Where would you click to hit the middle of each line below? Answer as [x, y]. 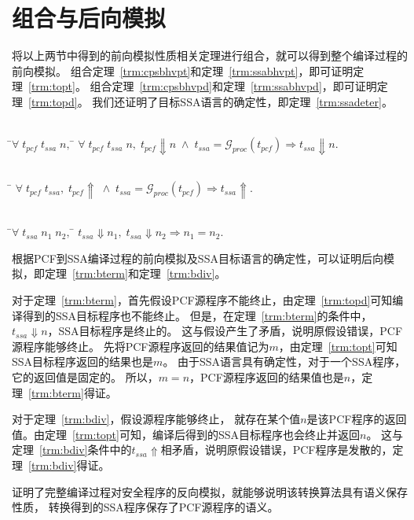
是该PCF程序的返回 [357, 419]
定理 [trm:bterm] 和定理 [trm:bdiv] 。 [135, 273]
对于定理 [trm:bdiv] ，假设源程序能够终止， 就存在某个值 [156, 419]
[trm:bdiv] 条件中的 [86, 450]
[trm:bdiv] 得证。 [69, 465]
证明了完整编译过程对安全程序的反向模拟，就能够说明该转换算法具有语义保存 [210, 491]
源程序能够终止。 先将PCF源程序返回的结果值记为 [141, 346]
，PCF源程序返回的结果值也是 [267, 376]
